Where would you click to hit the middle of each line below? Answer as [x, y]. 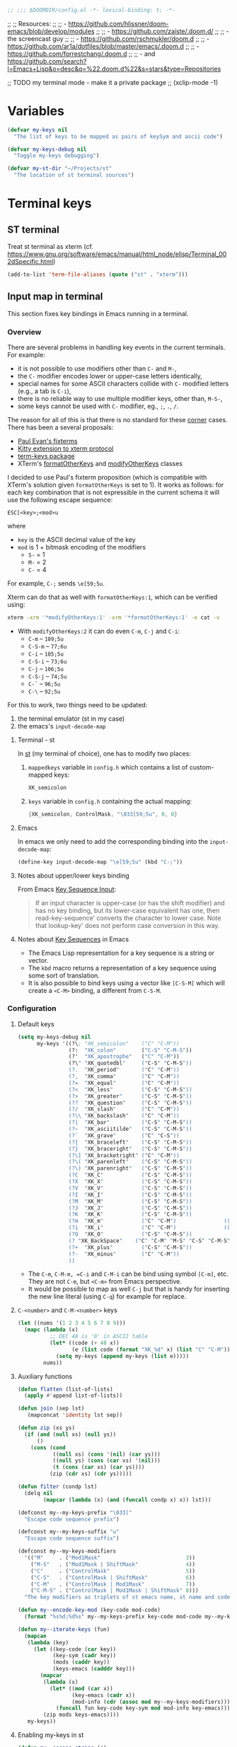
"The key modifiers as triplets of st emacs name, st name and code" [129, 1597]
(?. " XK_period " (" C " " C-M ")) [124, 1070]
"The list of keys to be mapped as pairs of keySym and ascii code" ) [118, 137]
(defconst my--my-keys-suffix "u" [68, 1532]
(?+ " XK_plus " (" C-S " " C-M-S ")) [130, 1247]
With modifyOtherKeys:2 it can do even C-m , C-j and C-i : [99, 631]
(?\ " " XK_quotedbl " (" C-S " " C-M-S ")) [130, 1063]
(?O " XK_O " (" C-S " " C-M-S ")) [130, 1234]
